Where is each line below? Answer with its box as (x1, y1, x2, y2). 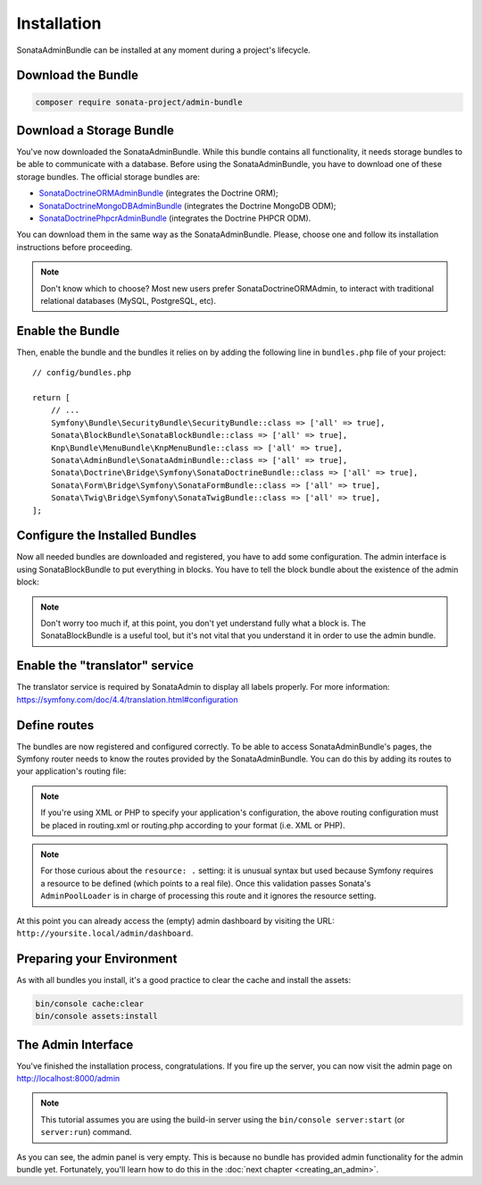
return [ (32, 393, 71, 403)
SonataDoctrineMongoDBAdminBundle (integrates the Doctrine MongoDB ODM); (38, 200, 337, 211)
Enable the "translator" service (16, 658, 194, 674)
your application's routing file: (16, 766, 127, 777)
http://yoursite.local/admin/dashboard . (16, 928, 194, 938)
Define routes (16, 718, 95, 733)
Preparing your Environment (16, 951, 178, 966)
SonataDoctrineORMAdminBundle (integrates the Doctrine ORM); (38, 188, 278, 198)
